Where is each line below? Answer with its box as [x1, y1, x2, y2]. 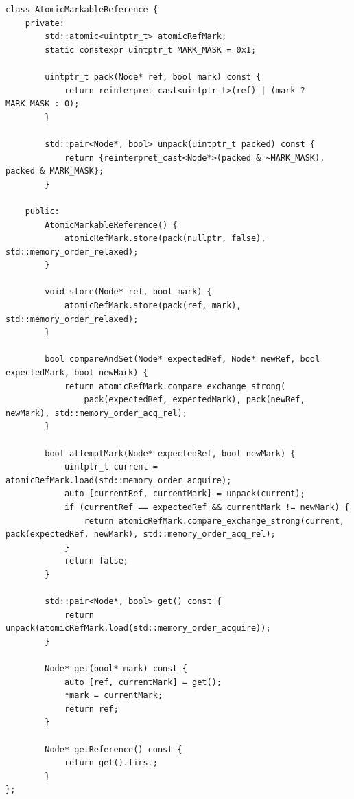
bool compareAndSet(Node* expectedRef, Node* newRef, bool [45, 354, 320, 364]
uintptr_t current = [64, 462, 158, 472]
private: [25, 18, 64, 28]
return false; [64, 556, 128, 566]
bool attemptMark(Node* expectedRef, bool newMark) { [45, 448, 296, 459]
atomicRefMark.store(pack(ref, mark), [64, 301, 241, 311]
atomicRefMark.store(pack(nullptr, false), [64, 233, 266, 244]
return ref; [64, 704, 119, 714]
